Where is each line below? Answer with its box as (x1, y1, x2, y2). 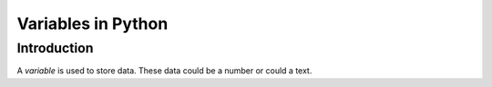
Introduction (16, 40, 94, 56)
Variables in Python (16, 14, 169, 34)
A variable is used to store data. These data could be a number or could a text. (16, 65, 313, 76)
